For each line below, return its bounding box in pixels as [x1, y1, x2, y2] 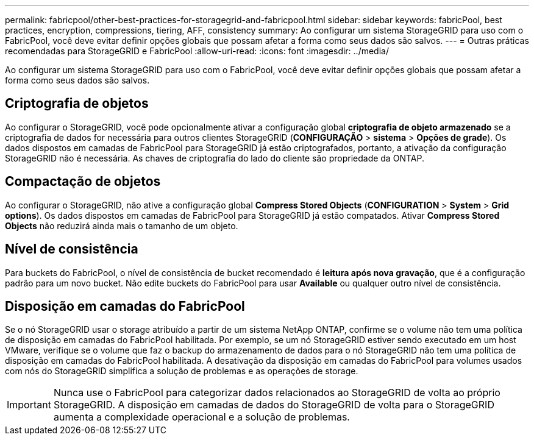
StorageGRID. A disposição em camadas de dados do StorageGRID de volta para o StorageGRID [53, 399, 494, 411]
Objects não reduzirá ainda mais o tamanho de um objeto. [5, 220, 238, 231]
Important [7, 399, 51, 411]
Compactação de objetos [5, 174, 161, 190]
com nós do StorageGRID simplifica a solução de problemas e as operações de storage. [5, 366, 358, 377]
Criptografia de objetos [5, 96, 149, 112]
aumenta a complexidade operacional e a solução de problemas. [53, 411, 350, 424]
